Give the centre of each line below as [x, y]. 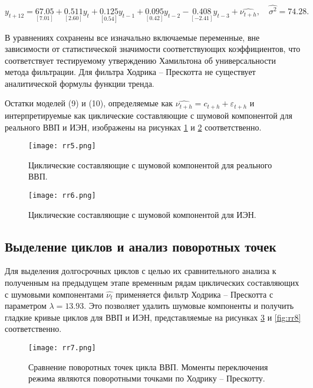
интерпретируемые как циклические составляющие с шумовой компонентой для [149, 115]
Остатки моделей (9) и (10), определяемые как [89, 103]
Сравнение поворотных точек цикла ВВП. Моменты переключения [148, 366]
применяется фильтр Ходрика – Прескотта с [195, 294]
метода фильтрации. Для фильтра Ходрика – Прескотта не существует [130, 72]
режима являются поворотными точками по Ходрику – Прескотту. [147, 378]
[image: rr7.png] [62, 348]
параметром [26, 306]
